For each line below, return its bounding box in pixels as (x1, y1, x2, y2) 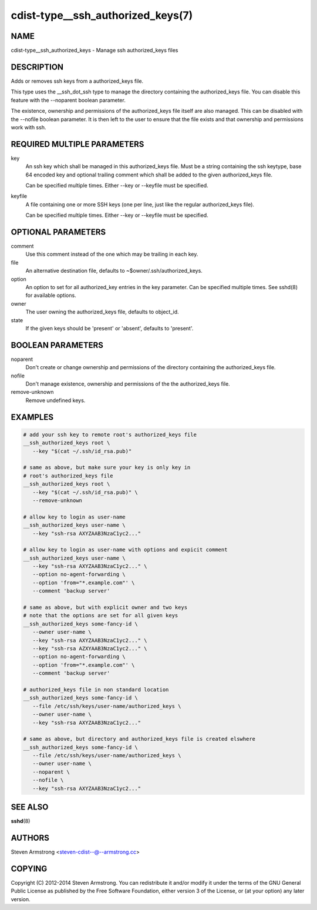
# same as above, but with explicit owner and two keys (23, 604, 188, 611)
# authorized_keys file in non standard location (23, 686, 169, 693)
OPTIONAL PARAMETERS (11, 227, 106, 237)
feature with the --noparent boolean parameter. (11, 96, 126, 103)
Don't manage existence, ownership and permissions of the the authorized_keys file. (25, 380, 230, 387)
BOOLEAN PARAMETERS (11, 340, 104, 350)
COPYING (11, 864, 48, 874)
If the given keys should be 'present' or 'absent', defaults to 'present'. (25, 324, 194, 332)
